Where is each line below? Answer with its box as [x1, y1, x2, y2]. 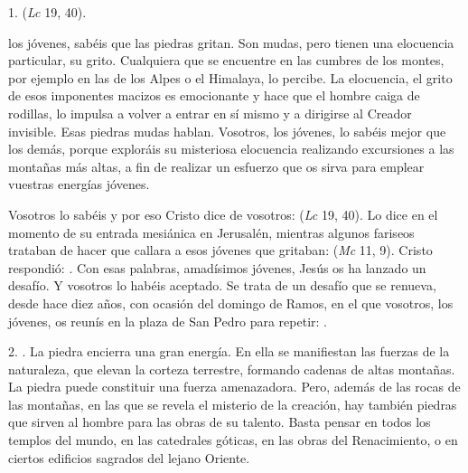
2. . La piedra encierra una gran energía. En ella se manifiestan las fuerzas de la [8, 342, 450, 361]
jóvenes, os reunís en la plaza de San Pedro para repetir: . [8, 311, 327, 330]
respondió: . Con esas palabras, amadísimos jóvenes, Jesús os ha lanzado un [8, 258, 426, 277]
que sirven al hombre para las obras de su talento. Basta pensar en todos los [8, 412, 431, 431]
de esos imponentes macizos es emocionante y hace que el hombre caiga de [8, 86, 420, 105]
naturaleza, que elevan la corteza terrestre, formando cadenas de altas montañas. [8, 359, 455, 378]
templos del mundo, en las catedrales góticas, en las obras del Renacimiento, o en [8, 430, 458, 449]
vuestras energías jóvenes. [8, 175, 150, 194]
